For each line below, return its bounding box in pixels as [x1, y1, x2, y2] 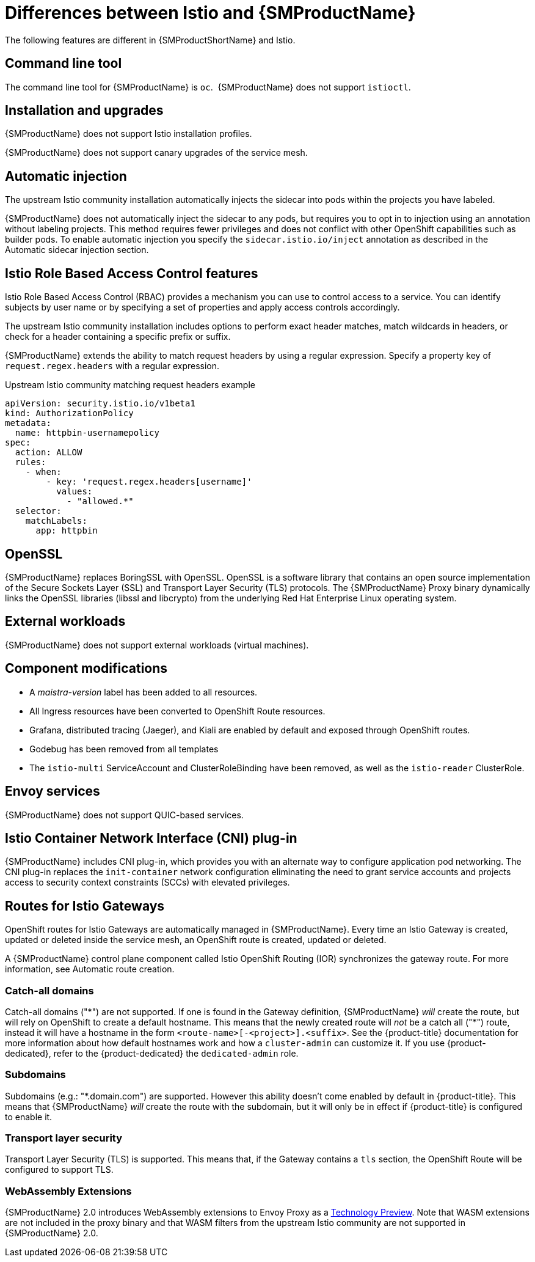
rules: [15, 457, 46, 468]
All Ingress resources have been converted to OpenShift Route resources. [29, 705, 326, 716]
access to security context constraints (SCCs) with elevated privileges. [5, 877, 290, 888]
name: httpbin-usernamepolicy [15, 428, 159, 438]
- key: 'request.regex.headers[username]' [46, 477, 252, 487]
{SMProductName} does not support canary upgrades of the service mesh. [5, 147, 308, 158]
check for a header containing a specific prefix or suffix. [5, 331, 231, 342]
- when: [25, 467, 62, 477]
